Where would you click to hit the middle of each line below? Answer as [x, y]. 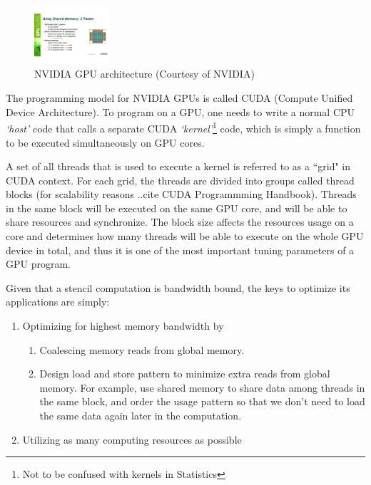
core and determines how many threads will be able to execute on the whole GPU [185, 236]
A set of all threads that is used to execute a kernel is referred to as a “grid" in [178, 166]
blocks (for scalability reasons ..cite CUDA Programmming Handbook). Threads [181, 194]
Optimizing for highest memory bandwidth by [123, 326]
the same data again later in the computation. [141, 415]
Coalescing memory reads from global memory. [142, 349]
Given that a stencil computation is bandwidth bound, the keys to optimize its [178, 287]
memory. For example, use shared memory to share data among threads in [202, 387]
